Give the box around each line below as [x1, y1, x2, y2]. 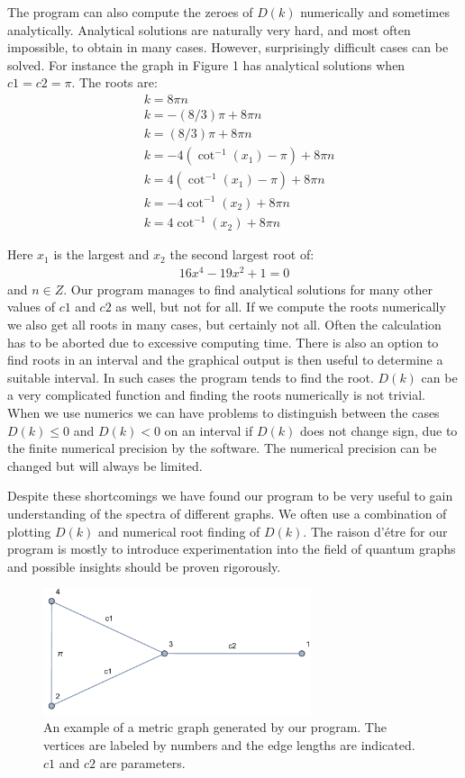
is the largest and [53, 245, 150, 264]
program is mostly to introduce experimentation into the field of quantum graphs [7, 539, 456, 558]
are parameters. [99, 753, 186, 772]
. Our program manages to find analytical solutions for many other [63, 279, 433, 298]
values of [7, 297, 55, 316]
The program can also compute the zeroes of [7, 3, 253, 21]
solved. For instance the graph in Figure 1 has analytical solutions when [7, 55, 406, 74]
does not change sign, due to [299, 421, 458, 439]
